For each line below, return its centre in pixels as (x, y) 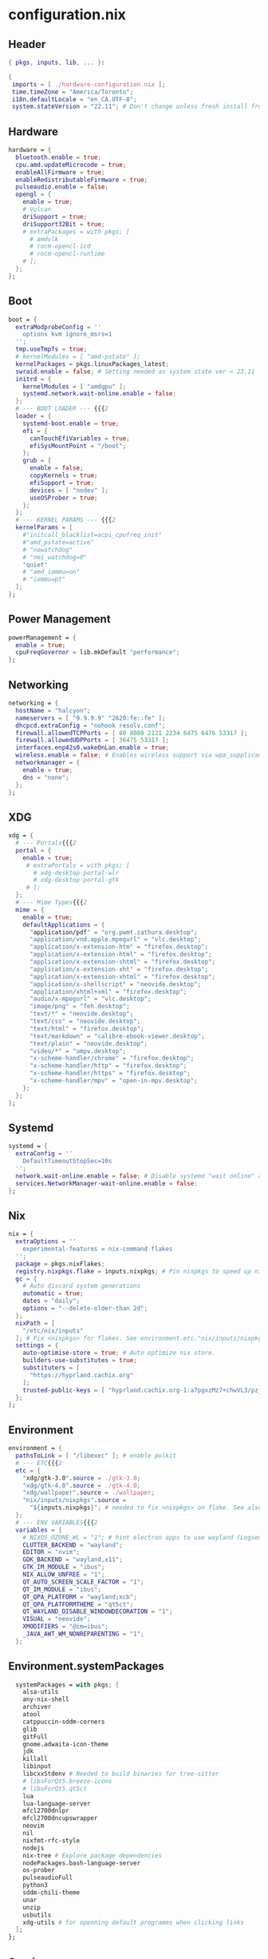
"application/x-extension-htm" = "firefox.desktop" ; (119, 947)
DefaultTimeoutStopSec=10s (67, 1161)
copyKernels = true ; (63, 475)
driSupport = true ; (55, 217)
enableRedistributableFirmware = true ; (82, 180)
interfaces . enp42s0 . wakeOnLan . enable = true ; (93, 748)
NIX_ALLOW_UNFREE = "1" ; (64, 1575)
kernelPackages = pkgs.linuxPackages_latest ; (93, 364)
